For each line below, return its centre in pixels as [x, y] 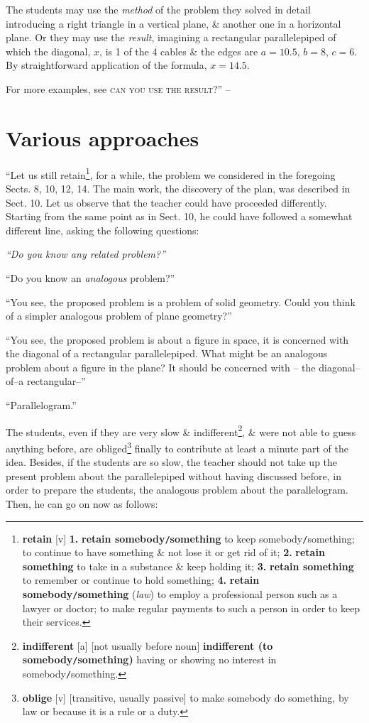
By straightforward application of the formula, [106, 65]
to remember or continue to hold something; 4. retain [141, 580]
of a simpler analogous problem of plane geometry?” [119, 316]
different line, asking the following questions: [103, 230]
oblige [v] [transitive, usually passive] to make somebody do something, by [186, 697]
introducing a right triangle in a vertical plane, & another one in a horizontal [174, 23]
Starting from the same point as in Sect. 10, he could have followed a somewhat [179, 216]
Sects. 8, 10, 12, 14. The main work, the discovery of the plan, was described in [178, 188]
